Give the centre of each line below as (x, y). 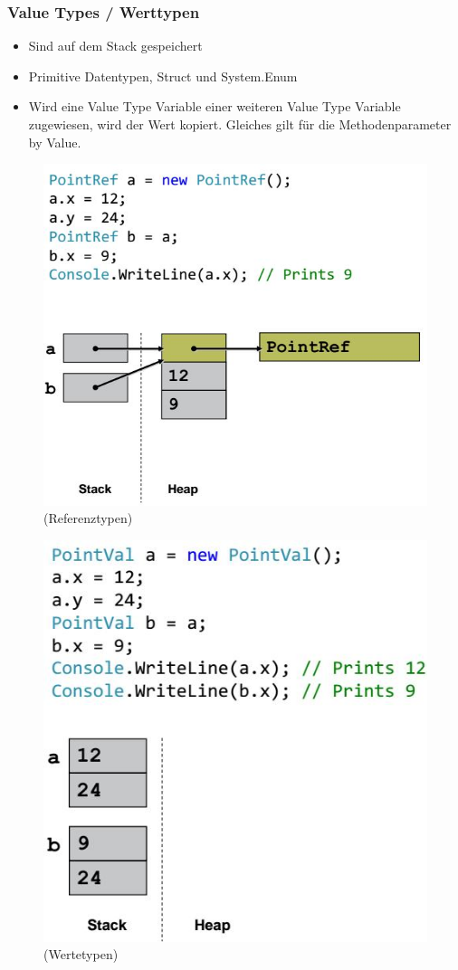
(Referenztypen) (88, 518)
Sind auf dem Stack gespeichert (115, 46)
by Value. (55, 142)
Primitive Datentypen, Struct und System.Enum (163, 76)
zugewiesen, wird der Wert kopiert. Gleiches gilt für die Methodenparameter (240, 124)
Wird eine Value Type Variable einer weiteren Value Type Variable (215, 106)
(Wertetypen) (81, 954)
